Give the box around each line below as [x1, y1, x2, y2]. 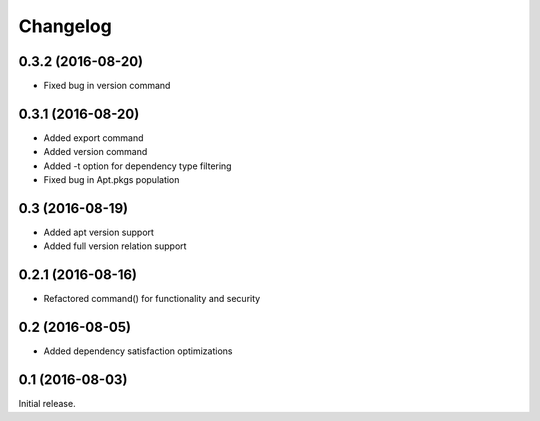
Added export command [43, 131, 144, 144]
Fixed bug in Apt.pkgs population [43, 174, 180, 186]
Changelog [18, 15, 112, 37]
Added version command [43, 146, 148, 158]
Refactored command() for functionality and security [43, 293, 261, 305]
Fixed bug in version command [43, 80, 171, 92]
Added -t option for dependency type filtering [43, 160, 232, 172]
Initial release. [18, 398, 76, 410]
